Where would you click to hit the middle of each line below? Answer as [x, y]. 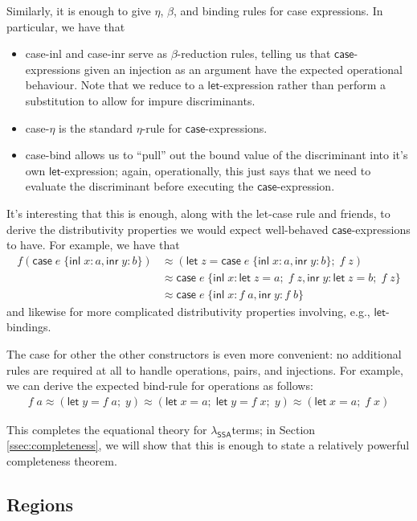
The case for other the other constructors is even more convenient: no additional [204, 354]
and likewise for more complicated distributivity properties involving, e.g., [188, 311]
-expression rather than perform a [303, 85]
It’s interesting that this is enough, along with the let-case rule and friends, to [198, 213]
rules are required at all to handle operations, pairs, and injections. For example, [205, 369]
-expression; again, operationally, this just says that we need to [216, 170]
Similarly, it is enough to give [79, 10]
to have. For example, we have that [93, 245]
